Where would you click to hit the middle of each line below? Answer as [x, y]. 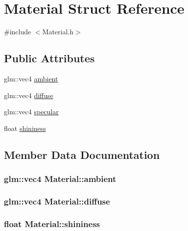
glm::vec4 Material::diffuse [57, 201]
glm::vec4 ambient [31, 78]
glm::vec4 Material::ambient [60, 179]
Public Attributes [49, 58]
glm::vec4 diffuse [29, 95]
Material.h [58, 32]
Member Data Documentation [82, 154]
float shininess [25, 128]
